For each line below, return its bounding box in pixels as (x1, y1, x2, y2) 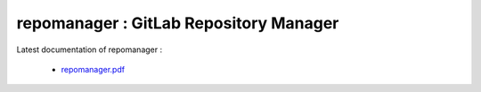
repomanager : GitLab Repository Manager (16, 13, 339, 33)
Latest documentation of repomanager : (16, 44, 163, 55)
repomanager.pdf (61, 64, 125, 74)
